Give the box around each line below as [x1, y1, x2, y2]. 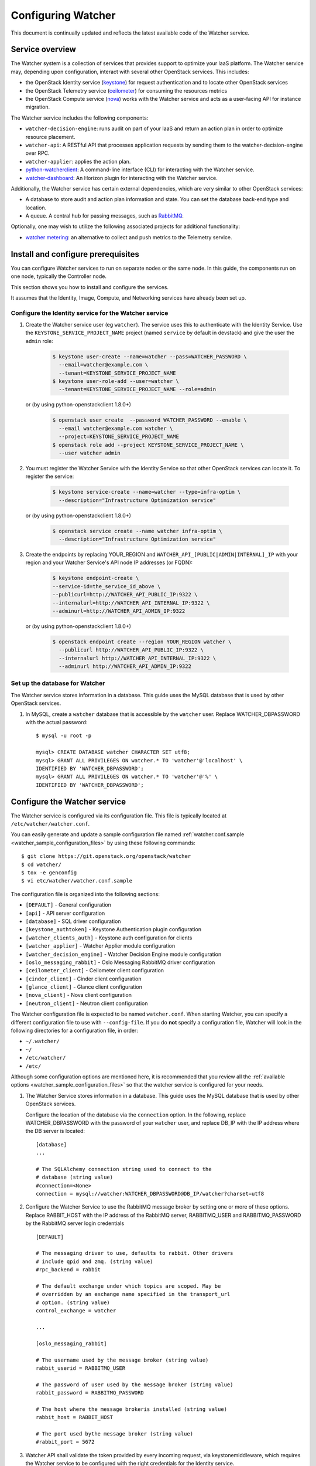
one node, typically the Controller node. [11, 273, 107, 280]
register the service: [25, 473, 74, 480]
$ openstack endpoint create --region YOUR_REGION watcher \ [52, 638, 232, 645]
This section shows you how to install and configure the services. [11, 283, 169, 290]
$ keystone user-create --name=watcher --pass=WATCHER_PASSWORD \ [52, 353, 247, 360]
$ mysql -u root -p [36, 732, 92, 739]
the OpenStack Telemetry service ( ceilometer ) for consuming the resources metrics [25, 87, 228, 94]
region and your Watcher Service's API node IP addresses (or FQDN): [25, 559, 193, 566]
